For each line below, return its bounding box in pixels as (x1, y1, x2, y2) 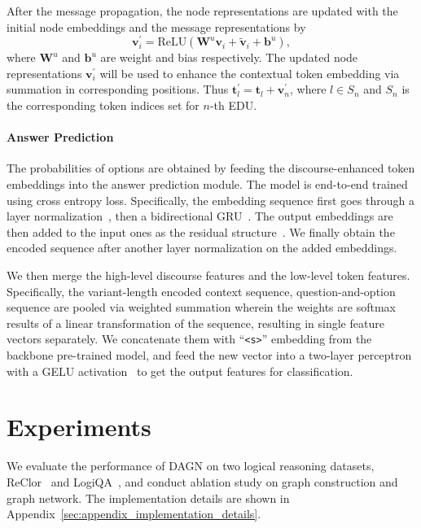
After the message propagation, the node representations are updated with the (7, 2, 398, 19)
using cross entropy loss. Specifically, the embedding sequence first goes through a (7, 191, 414, 208)
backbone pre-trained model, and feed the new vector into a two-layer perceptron (7, 347, 412, 364)
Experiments (7, 410, 151, 443)
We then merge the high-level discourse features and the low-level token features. (7, 267, 410, 283)
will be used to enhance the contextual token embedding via (99, 64, 400, 81)
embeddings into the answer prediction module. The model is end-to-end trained (7, 176, 408, 193)
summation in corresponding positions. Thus (7, 81, 229, 98)
